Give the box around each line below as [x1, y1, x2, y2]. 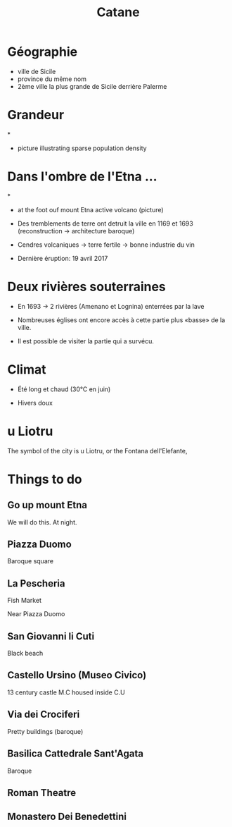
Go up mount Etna [7, 499, 88, 511]
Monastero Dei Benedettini [7, 811, 127, 823]
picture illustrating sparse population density [17, 144, 147, 152]
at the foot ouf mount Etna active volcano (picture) [17, 205, 164, 214]
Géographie [7, 44, 78, 60]
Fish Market [7, 596, 42, 605]
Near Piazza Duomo [7, 610, 65, 618]
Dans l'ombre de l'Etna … [7, 169, 157, 185]
